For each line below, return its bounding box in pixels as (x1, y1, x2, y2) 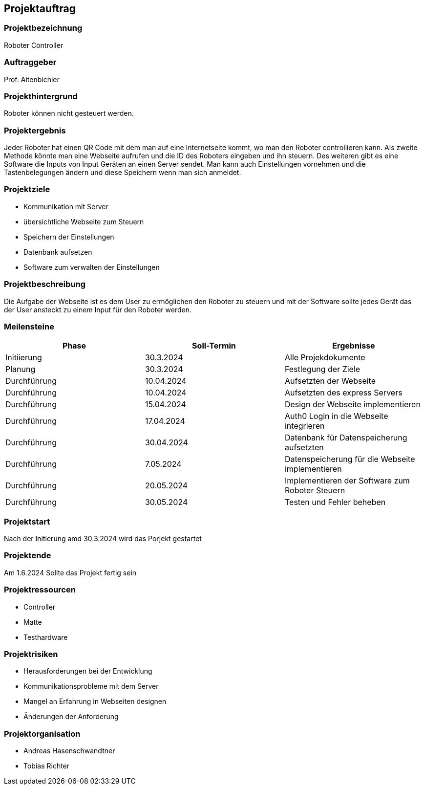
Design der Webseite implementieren (284, 399, 421, 410)
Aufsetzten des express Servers (284, 388, 403, 398)
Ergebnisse (332, 341, 375, 351)
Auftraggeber (4, 57, 57, 67)
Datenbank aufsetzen (23, 247, 92, 256)
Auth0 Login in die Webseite (284, 411, 388, 421)
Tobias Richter (23, 762, 70, 770)
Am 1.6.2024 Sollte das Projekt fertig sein (4, 568, 137, 577)
